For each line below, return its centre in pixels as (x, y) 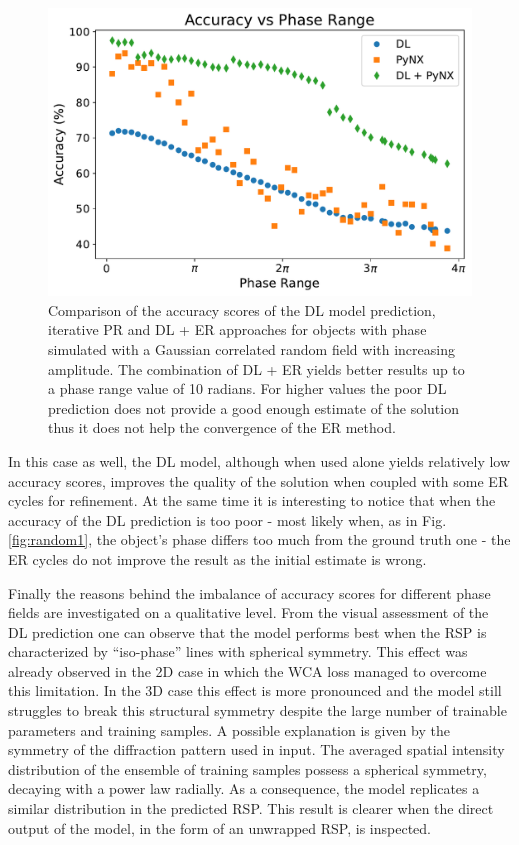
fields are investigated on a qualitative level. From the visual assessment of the (248, 612)
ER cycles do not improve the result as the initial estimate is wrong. (217, 558)
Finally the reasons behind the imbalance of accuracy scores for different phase (249, 592)
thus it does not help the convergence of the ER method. (222, 427)
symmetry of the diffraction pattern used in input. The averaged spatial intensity (256, 749)
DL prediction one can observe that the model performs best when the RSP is (247, 631)
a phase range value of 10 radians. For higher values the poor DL (247, 388)
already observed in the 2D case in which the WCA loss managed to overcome (247, 670)
